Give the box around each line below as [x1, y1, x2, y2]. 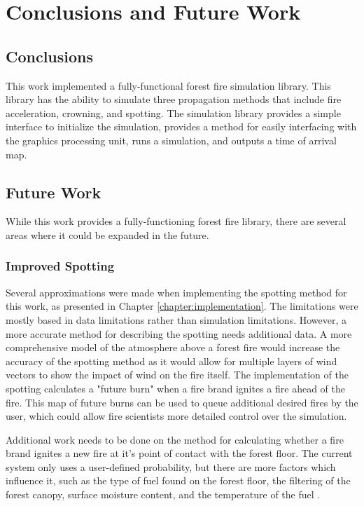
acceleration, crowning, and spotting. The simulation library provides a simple [6, 105, 341, 120]
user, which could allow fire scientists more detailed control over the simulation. [6, 409, 347, 423]
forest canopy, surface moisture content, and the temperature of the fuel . [6, 487, 321, 502]
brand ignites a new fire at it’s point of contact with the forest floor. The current [6, 446, 353, 460]
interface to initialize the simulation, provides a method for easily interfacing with [6, 119, 357, 134]
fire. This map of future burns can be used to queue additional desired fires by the [6, 395, 358, 409]
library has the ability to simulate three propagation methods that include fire [6, 92, 342, 107]
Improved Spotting [6, 257, 115, 275]
